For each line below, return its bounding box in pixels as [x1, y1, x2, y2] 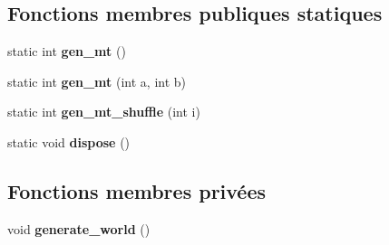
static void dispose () [7, 132, 131, 151]
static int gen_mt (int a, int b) [7, 71, 187, 90]
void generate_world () [7, 219, 151, 238]
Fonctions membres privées [7, 176, 267, 204]
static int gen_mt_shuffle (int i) [7, 102, 200, 121]
